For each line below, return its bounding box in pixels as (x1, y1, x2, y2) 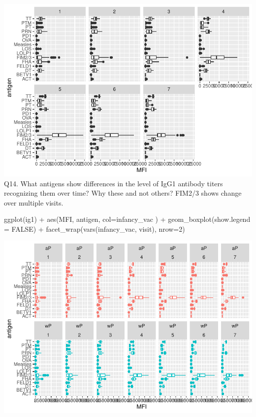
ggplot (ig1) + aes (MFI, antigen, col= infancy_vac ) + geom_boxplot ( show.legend (4, 214, 251, 224)
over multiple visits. (4, 197, 64, 208)
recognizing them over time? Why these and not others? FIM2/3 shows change (4, 188, 242, 198)
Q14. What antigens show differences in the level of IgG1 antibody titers (4, 178, 223, 188)
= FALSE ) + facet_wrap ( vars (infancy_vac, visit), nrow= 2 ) (4, 223, 185, 234)
